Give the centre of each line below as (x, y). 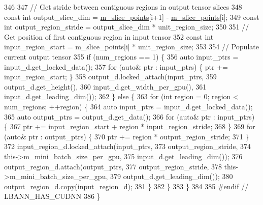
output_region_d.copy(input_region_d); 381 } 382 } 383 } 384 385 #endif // (126, 186)
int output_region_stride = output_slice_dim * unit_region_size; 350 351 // (127, 27)
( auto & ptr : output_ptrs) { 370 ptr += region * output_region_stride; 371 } (127, 136)
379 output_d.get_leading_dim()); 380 (171, 176)
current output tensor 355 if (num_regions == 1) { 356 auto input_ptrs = (121, 56)
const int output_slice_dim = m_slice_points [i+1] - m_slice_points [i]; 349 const (132, 17)
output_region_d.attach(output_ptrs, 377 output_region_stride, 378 (113, 166)
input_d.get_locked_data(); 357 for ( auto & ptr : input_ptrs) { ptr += (116, 66)
